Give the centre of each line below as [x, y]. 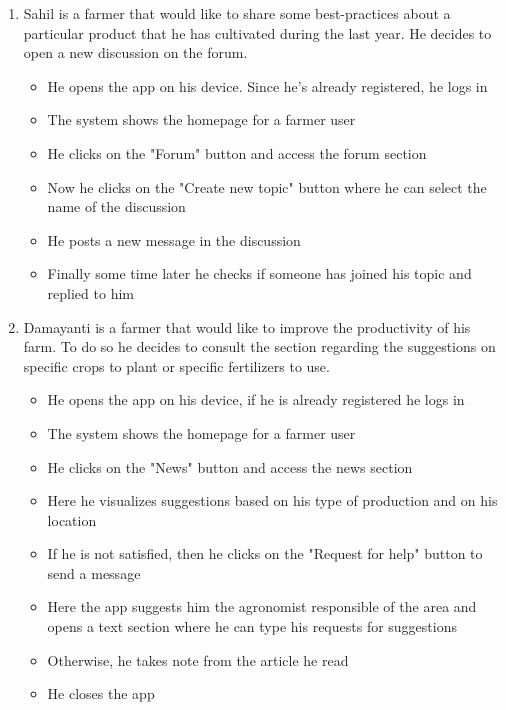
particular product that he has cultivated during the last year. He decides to [257, 32]
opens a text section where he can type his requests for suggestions [252, 626]
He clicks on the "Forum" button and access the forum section [237, 152]
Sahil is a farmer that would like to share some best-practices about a [237, 13]
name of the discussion [116, 206]
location [72, 519]
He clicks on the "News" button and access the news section [230, 466]
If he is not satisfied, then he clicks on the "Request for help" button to [265, 553]
